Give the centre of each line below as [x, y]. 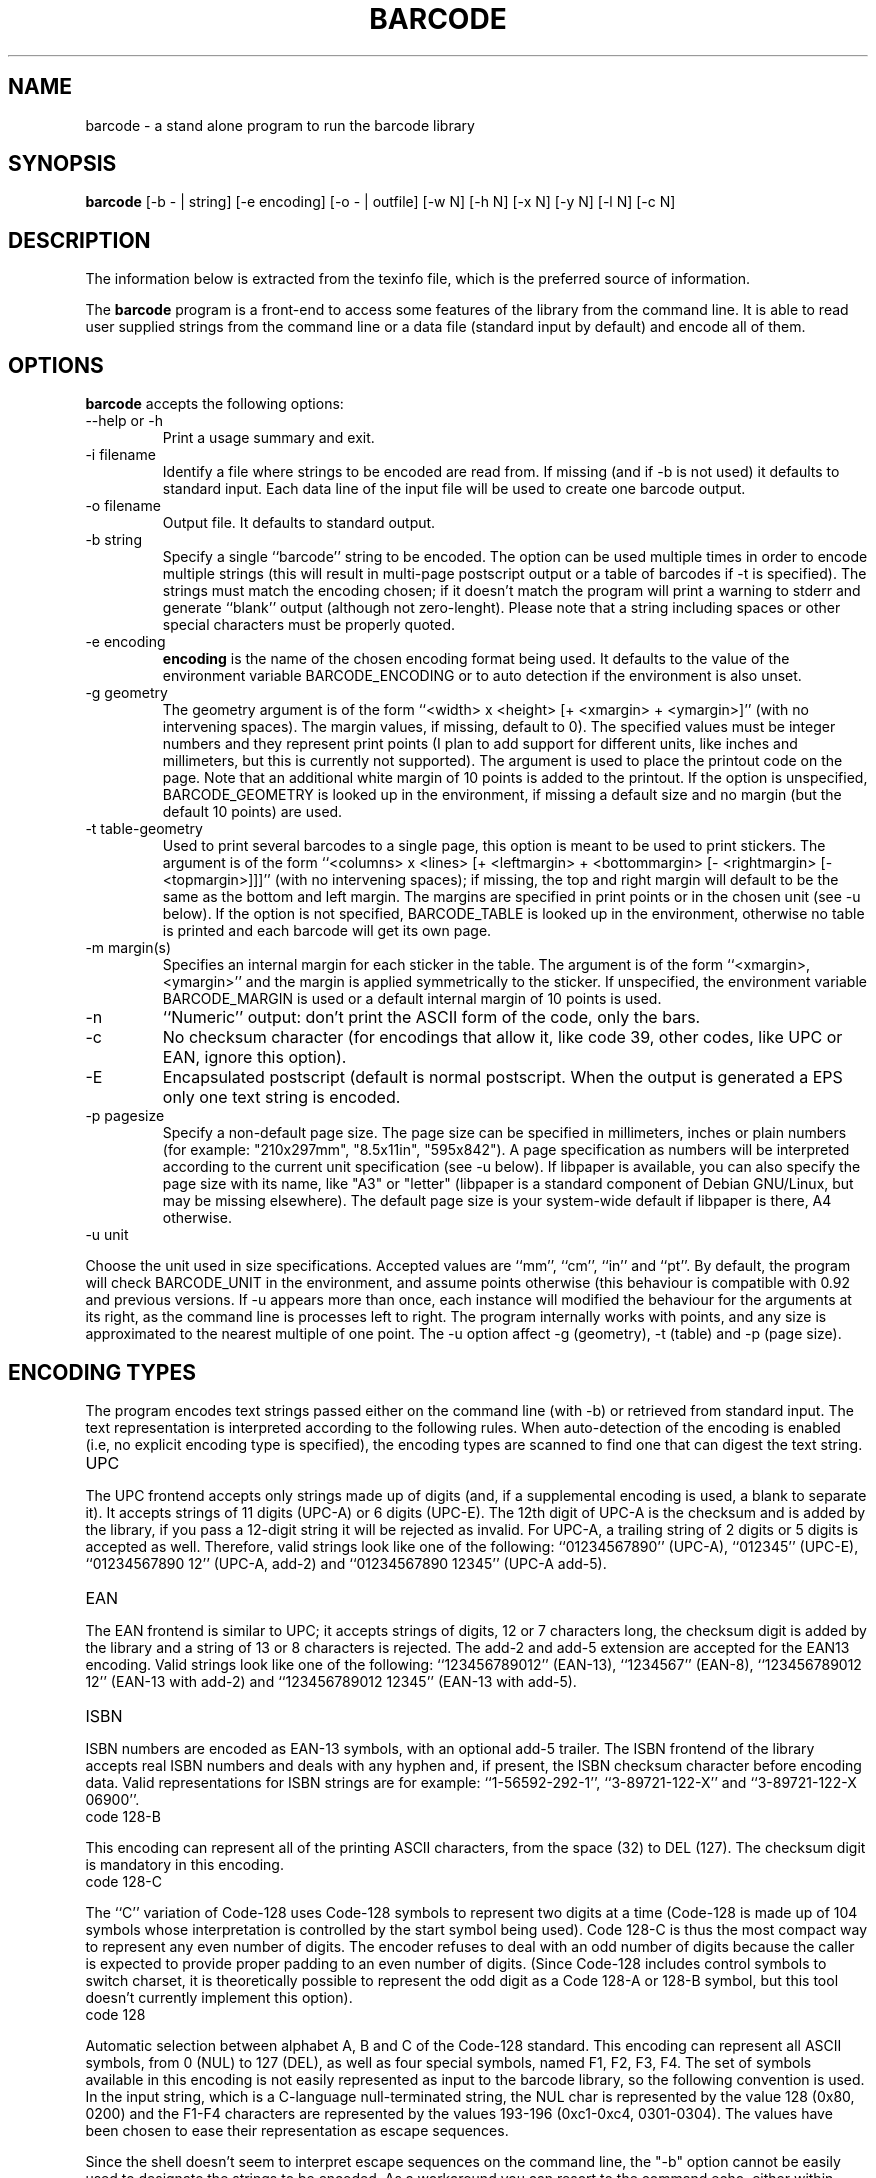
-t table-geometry [144, 829]
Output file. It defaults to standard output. [299, 523]
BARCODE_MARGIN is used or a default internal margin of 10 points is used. [412, 999]
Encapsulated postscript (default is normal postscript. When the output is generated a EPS [502, 1077]
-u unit [107, 1235]
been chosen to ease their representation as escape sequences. [297, 2130]
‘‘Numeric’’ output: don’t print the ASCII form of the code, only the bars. [431, 1017]
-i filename [120, 455]
